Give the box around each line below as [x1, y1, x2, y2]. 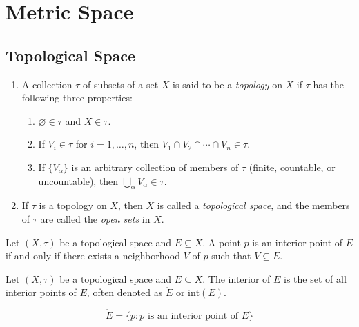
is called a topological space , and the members [157, 198, 350, 212]
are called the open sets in [40, 211, 151, 226]
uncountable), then [38, 173, 119, 188]
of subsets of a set [82, 77, 159, 91]
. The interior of [202, 271, 271, 286]
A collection [21, 77, 72, 91]
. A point [202, 235, 241, 249]
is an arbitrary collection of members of [71, 159, 239, 174]
